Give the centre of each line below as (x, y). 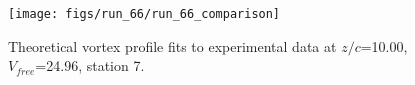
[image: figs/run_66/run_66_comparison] (144, 14)
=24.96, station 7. (90, 65)
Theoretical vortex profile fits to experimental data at (172, 45)
